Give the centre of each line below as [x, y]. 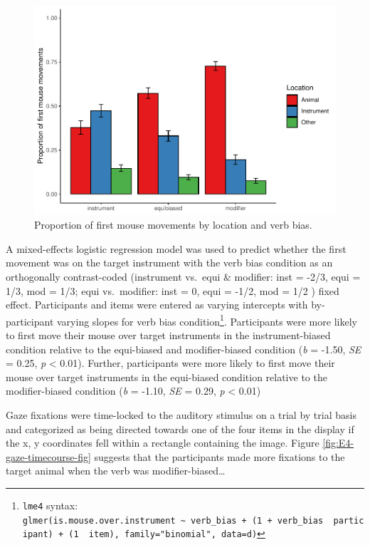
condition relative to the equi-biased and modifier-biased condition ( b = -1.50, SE [184, 349]
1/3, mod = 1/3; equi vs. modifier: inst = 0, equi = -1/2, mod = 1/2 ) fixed [173, 290]
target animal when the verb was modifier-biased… [116, 471]
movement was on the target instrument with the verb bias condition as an [169, 263]
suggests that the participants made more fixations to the [220, 456]
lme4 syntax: [50, 505]
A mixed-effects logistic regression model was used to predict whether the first [176, 248]
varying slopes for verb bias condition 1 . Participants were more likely [207, 320]
